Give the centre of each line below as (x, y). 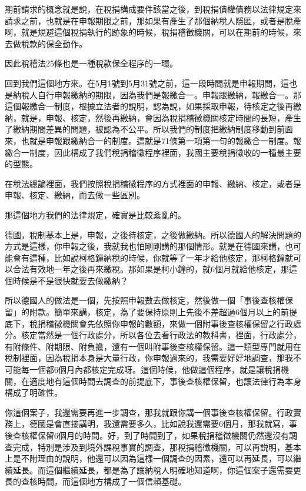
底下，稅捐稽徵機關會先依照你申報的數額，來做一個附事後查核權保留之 (141, 323)
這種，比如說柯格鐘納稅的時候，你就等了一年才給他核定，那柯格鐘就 (161, 257)
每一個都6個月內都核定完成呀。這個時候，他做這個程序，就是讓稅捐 (151, 370)
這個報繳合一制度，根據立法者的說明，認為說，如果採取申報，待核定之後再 (149, 106)
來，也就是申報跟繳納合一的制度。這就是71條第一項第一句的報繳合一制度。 (149, 140)
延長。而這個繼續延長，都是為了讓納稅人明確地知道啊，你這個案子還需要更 (157, 470)
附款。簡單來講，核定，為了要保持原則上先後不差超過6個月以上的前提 (163, 312)
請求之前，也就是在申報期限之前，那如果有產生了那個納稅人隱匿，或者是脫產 (153, 20)
